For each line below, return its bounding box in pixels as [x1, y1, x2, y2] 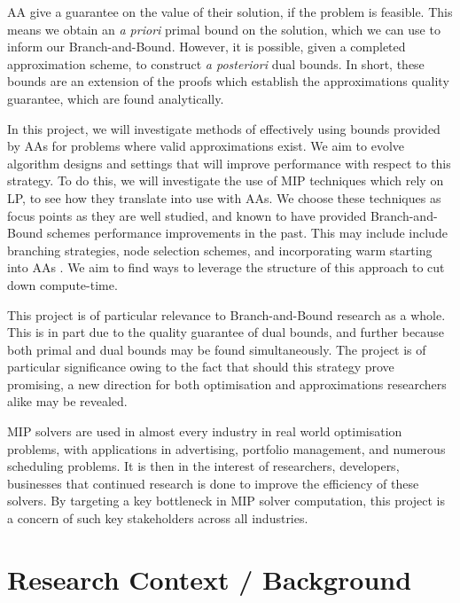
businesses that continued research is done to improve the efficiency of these [7, 474, 419, 492]
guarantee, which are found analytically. [7, 89, 224, 107]
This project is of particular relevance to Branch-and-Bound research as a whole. [7, 305, 446, 324]
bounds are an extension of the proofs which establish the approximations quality [7, 72, 449, 90]
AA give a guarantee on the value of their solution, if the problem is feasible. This [7, 3, 453, 20]
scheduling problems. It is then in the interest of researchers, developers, [7, 457, 400, 475]
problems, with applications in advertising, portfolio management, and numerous [7, 439, 446, 458]
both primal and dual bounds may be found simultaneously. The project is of [7, 340, 426, 358]
